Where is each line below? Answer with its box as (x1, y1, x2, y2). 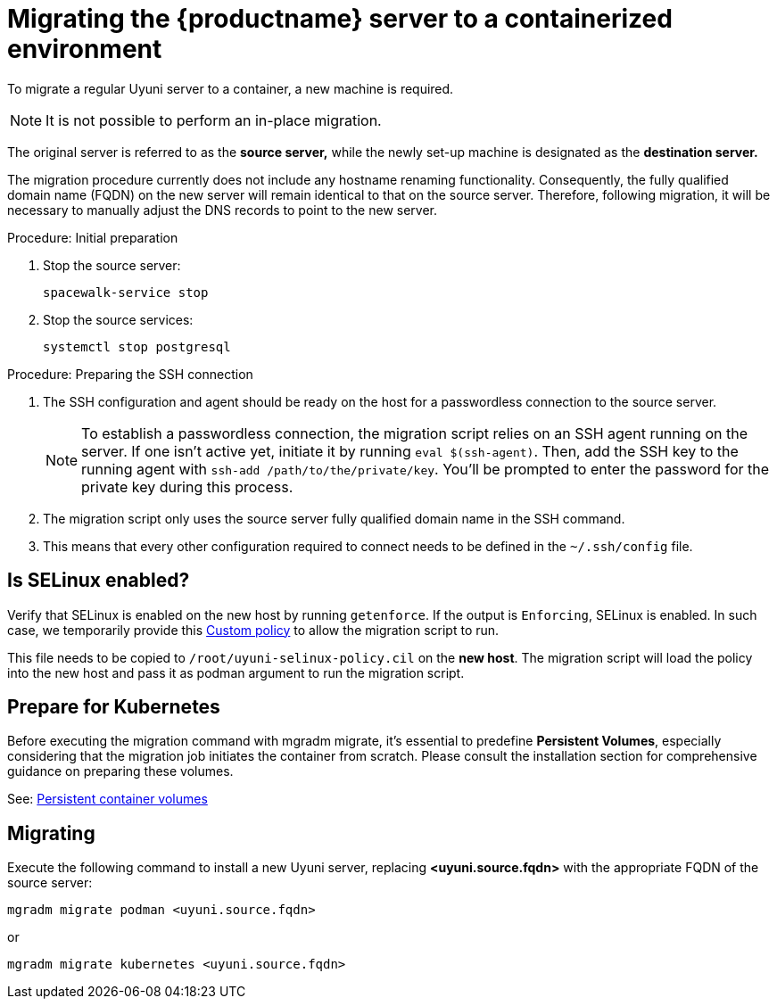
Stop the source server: (43, 257, 181, 273)
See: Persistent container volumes (7, 791, 208, 807)
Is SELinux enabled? (7, 569, 190, 592)
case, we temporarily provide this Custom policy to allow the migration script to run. (7, 622, 500, 638)
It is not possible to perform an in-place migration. (45, 111, 382, 129)
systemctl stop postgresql (43, 339, 231, 354)
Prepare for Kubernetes (7, 696, 220, 719)
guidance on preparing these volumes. (7, 763, 234, 779)
